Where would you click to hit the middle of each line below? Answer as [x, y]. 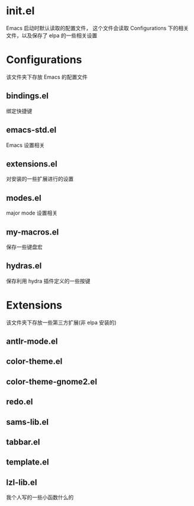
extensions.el [32, 164]
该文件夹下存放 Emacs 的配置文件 [47, 77]
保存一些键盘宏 [24, 246]
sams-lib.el [28, 422]
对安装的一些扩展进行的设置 [40, 179]
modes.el [24, 198]
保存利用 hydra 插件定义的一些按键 [48, 281]
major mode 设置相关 [32, 213]
